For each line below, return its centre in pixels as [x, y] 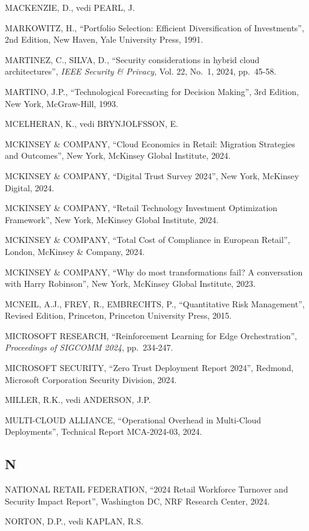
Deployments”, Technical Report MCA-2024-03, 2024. [103, 431]
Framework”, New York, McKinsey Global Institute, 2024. [112, 219]
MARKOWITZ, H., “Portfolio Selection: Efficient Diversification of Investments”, [154, 27]
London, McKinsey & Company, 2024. [75, 251]
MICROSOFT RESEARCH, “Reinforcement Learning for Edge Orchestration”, [151, 335]
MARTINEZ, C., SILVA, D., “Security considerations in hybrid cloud [132, 59]
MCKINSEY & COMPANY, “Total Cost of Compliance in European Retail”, [148, 240]
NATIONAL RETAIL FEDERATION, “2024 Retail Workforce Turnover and [146, 489]
